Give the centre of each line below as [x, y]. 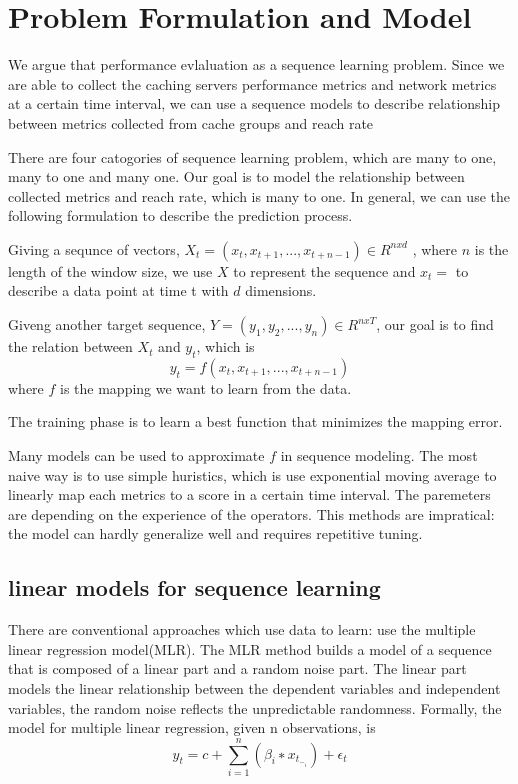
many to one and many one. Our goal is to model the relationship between [236, 176]
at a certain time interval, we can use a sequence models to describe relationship [254, 103]
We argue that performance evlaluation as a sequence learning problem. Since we [256, 64]
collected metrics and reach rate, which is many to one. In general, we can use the [259, 195]
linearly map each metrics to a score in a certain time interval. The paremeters [249, 494]
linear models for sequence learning [194, 587]
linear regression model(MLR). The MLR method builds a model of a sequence [250, 648]
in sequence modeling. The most [379, 455]
